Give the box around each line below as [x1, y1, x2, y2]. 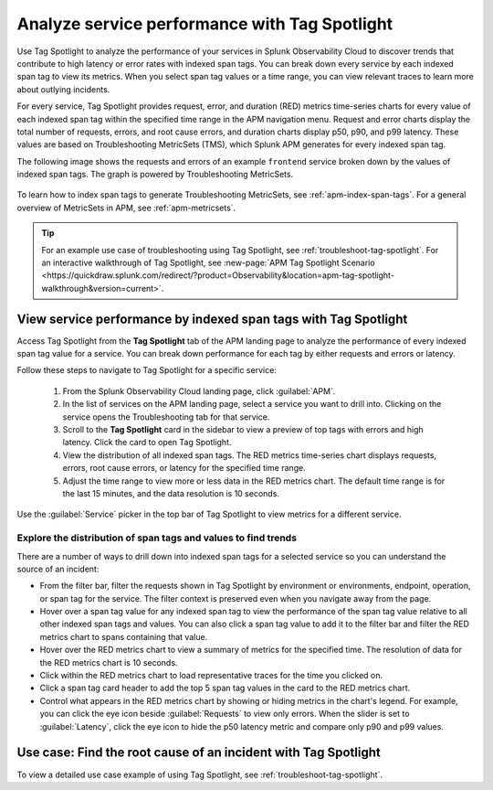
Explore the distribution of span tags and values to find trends [16, 531, 297, 544]
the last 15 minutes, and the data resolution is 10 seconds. [62, 488, 280, 498]
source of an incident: [16, 563, 100, 574]
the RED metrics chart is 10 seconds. [39, 657, 178, 667]
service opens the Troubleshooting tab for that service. [62, 411, 270, 422]
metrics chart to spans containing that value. [39, 631, 208, 642]
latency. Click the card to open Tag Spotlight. [62, 437, 232, 448]
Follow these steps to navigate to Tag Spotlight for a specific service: [16, 365, 278, 376]
